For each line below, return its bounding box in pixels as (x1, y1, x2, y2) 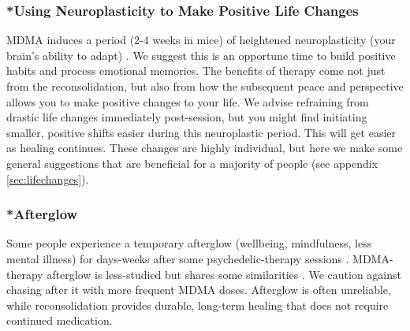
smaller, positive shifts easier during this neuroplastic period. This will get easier (6, 124, 397, 140)
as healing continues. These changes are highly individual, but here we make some (6, 139, 403, 156)
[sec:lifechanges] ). (6, 170, 89, 187)
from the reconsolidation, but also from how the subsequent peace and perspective (6, 78, 404, 94)
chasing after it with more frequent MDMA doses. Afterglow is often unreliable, (6, 281, 391, 298)
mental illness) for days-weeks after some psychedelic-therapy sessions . (6, 250, 349, 266)
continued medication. (6, 312, 113, 329)
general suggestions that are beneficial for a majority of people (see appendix (6, 154, 378, 171)
